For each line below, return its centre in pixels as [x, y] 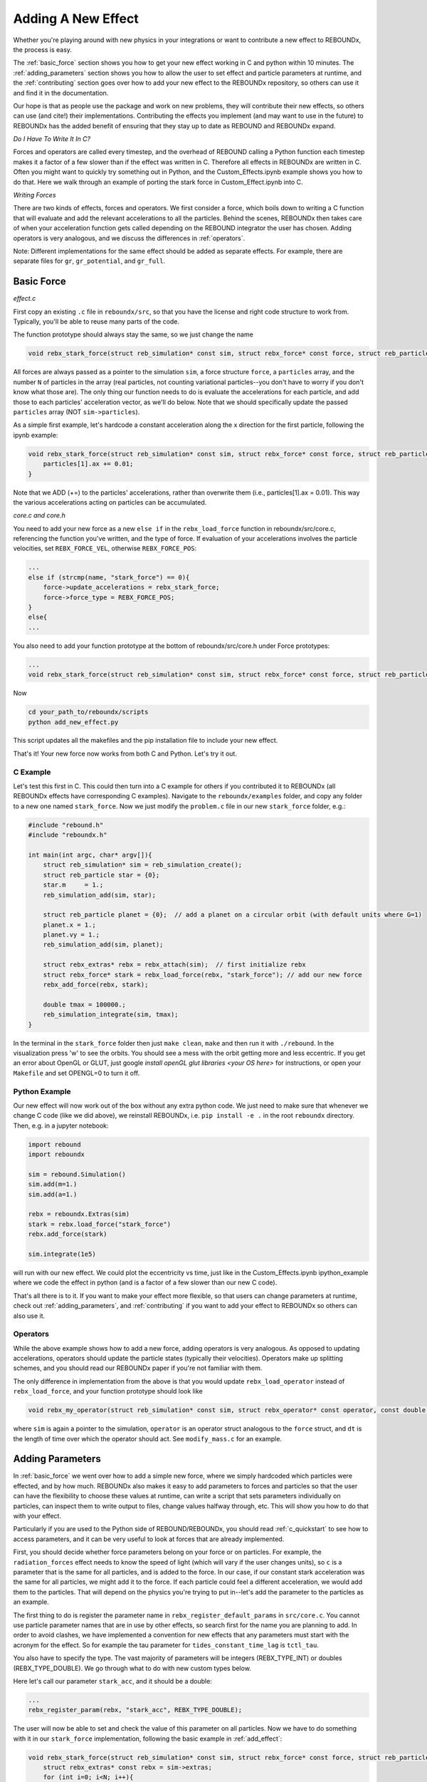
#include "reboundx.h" [68, 835]
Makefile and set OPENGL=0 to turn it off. [77, 1073]
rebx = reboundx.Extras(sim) [79, 1214]
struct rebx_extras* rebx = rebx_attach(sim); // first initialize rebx [174, 965]
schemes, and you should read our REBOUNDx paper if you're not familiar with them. [138, 1368]
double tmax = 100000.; [84, 1004]
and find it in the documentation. [61, 93]
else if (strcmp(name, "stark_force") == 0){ [109, 577]
